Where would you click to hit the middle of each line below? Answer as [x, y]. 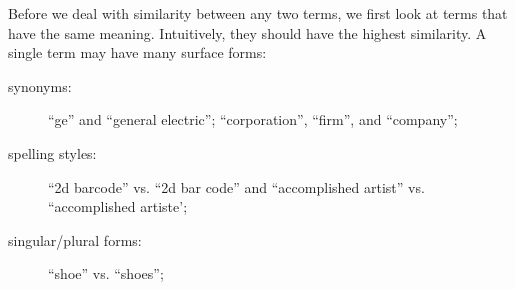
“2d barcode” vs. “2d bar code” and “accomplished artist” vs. [236, 186]
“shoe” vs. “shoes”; [106, 273]
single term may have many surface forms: [137, 52]
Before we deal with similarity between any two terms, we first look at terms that [258, 13]
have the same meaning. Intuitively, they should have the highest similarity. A [247, 32]
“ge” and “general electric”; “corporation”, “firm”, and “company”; [253, 119]
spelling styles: [52, 152]
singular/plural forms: [75, 239]
